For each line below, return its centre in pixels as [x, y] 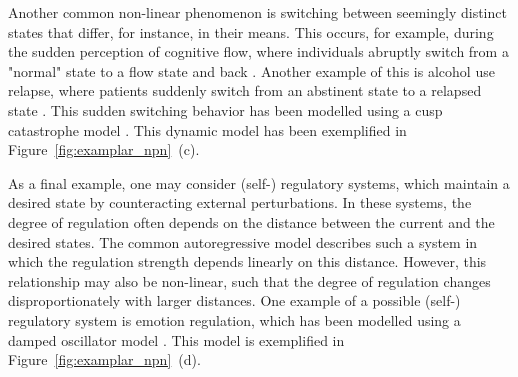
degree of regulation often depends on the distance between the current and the [251, 221]
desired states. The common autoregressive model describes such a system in [243, 241]
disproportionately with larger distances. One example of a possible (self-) [234, 300]
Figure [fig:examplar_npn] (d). [104, 359]
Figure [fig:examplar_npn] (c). [104, 149]
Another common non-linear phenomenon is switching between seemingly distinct [257, 12]
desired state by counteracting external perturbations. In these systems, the [240, 202]
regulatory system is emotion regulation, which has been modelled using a [234, 319]
